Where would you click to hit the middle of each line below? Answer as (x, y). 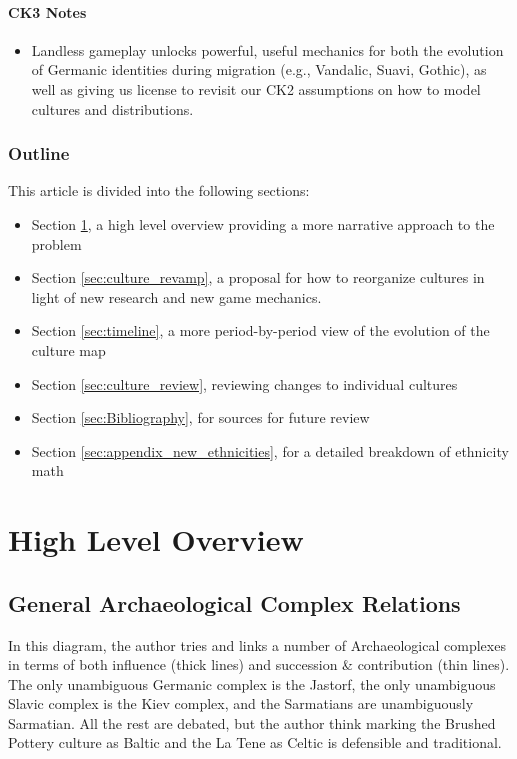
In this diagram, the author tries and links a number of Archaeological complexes (257, 644)
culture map (68, 349)
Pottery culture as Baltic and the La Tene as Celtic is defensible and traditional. (255, 742)
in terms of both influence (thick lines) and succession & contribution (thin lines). (259, 664)
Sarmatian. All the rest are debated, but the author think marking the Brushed (252, 722)
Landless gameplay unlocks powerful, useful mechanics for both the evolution (267, 49)
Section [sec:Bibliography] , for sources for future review (200, 417)
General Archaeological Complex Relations (234, 602)
